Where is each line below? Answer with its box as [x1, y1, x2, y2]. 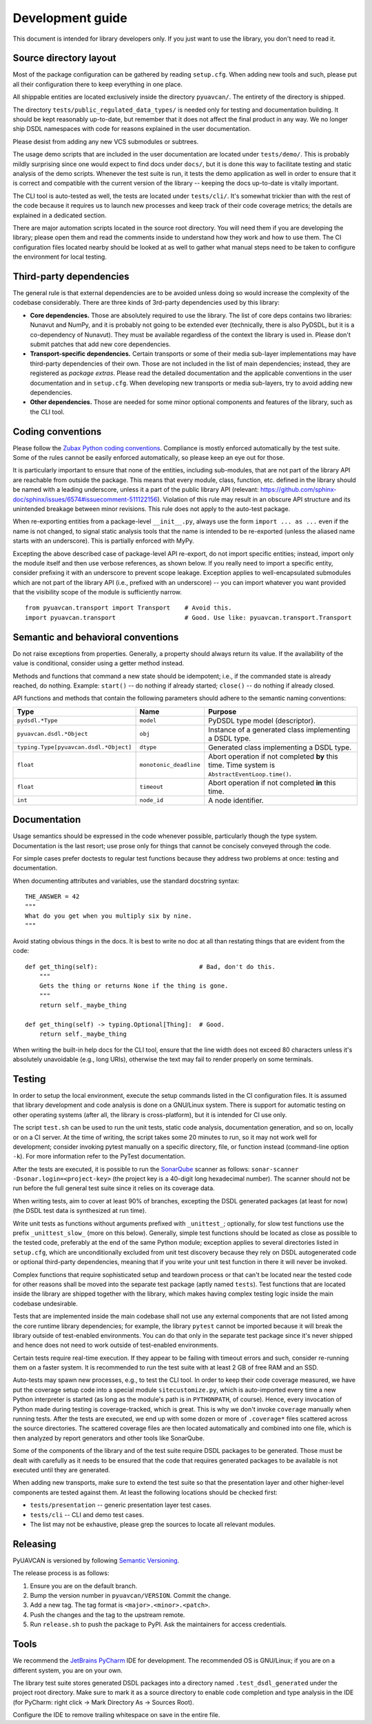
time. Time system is [207, 760, 276, 770]
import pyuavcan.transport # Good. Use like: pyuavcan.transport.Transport [25, 614, 352, 621]
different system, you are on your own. [12, 1666, 123, 1674]
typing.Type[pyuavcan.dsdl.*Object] [17, 743, 132, 751]
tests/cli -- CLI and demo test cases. [30, 1510, 144, 1518]
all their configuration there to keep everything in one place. [12, 80, 183, 88]
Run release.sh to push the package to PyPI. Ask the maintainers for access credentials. [30, 1621, 287, 1629]
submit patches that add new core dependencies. [30, 340, 172, 348]
